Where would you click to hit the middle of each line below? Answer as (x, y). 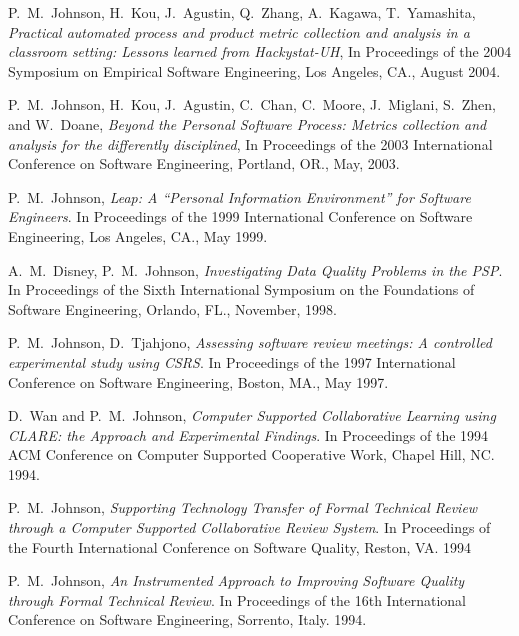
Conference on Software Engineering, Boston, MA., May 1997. (198, 381)
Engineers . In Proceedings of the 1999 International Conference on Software (240, 216)
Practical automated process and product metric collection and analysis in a (239, 31)
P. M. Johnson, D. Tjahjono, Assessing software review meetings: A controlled (250, 342)
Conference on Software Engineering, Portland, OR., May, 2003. (204, 163)
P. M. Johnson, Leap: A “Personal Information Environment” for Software (239, 196)
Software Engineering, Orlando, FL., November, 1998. (172, 308)
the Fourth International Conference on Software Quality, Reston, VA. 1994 (240, 546)
